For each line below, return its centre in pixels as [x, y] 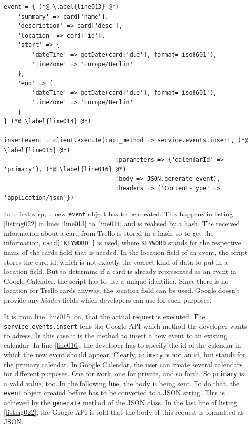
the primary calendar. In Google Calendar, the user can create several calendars [123, 364]
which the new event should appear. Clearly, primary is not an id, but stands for [125, 354]
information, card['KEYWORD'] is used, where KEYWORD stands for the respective [123, 243]
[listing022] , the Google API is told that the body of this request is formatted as [124, 412]
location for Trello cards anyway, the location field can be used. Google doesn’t [122, 290]
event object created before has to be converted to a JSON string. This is [114, 393]
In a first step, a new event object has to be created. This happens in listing [118, 214]
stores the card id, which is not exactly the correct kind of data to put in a [116, 262]
